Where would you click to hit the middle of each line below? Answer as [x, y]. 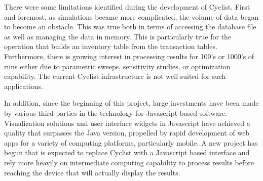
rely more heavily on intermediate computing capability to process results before [129, 162]
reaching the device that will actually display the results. [92, 172]
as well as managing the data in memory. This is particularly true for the [118, 36]
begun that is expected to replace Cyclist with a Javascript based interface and [127, 152]
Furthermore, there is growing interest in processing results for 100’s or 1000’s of [129, 56]
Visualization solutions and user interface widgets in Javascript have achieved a [127, 123]
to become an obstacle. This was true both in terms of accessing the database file [130, 27]
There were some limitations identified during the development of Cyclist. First [127, 7]
